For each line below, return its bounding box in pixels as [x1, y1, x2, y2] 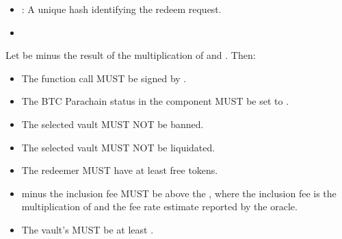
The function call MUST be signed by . [21, 71, 187, 85]
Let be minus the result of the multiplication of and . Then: [5, 48, 256, 62]
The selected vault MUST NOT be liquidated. [21, 140, 215, 154]
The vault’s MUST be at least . [21, 222, 154, 236]
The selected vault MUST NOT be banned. [21, 116, 204, 131]
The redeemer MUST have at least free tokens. [21, 163, 218, 177]
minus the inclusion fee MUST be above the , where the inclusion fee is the [21, 186, 337, 200]
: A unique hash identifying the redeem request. [21, 2, 222, 16]
